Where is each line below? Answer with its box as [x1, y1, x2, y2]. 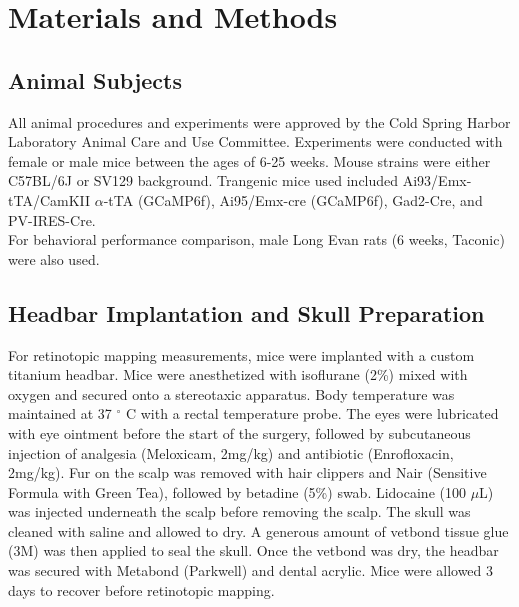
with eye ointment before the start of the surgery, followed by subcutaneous [8, 422, 471, 443]
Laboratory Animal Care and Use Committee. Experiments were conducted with [8, 131, 503, 152]
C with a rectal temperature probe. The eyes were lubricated [125, 403, 499, 424]
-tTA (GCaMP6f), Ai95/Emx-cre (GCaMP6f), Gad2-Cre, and [103, 189, 483, 210]
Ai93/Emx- [402, 170, 472, 191]
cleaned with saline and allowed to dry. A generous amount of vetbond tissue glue [8, 520, 509, 541]
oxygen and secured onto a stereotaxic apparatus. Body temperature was [8, 383, 455, 404]
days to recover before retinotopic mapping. [8, 579, 275, 600]
